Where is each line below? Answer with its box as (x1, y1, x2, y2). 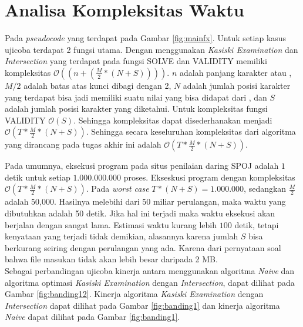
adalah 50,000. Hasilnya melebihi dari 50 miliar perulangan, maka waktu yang (5, 195, 286, 208)
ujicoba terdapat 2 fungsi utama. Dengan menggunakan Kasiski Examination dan (5, 43, 298, 55)
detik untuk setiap (5, 171, 70, 183)
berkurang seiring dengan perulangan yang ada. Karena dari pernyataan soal (5, 241, 281, 253)
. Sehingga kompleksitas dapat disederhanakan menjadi (73, 114, 272, 126)
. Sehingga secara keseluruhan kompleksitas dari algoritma (86, 125, 296, 138)
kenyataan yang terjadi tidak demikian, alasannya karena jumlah (5, 230, 238, 242)
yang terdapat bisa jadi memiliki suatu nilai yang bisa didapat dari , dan (5, 91, 267, 103)
